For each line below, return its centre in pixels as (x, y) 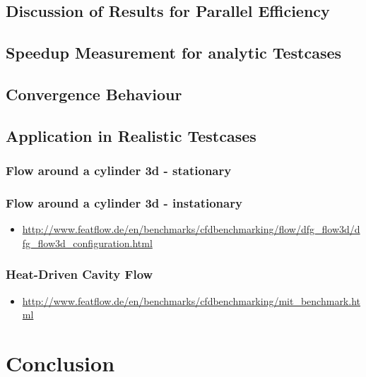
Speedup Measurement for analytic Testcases (174, 53)
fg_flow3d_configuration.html (87, 243)
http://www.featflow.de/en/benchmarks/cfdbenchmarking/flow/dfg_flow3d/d (191, 229)
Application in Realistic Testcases (131, 135)
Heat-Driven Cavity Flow (79, 274)
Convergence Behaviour (94, 94)
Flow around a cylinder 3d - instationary (124, 202)
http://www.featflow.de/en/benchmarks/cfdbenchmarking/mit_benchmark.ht (191, 300)
